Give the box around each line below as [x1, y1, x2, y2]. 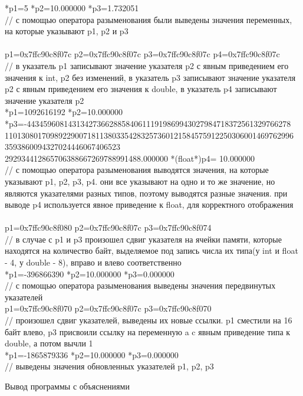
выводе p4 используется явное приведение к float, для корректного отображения [5, 198, 294, 211]
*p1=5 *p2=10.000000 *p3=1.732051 [5, 2, 139, 14]
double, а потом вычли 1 [5, 337, 93, 349]
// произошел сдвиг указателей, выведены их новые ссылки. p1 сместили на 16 [5, 314, 292, 326]
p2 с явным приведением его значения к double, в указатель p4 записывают [5, 83, 277, 95]
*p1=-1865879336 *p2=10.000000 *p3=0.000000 [5, 348, 179, 361]
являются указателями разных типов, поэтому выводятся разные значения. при [5, 186, 288, 199]
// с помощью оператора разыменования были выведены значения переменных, [5, 13, 292, 25]
